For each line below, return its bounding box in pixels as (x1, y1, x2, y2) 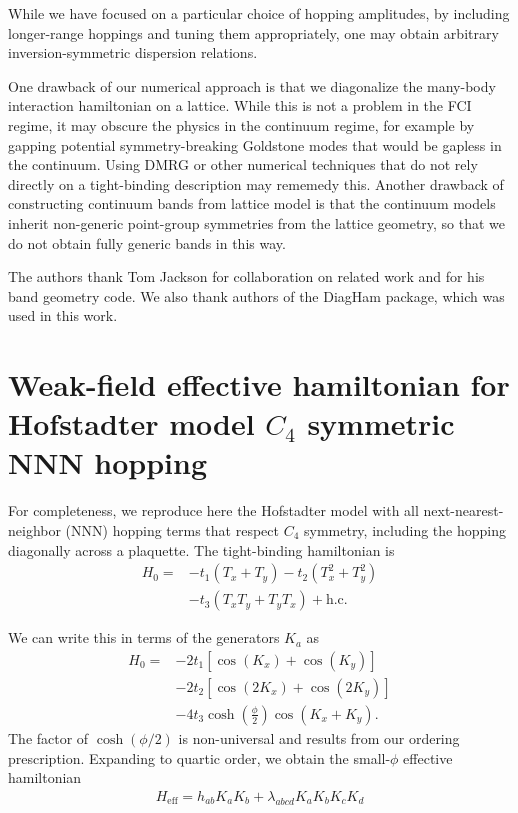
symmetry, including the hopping (303, 520, 506, 540)
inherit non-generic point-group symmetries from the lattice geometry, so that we (8, 212, 506, 233)
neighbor (8, 520, 61, 540)
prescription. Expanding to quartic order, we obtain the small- (8, 747, 391, 768)
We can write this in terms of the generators (8, 627, 280, 648)
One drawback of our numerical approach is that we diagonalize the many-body (8, 75, 496, 96)
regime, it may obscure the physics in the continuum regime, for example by (8, 114, 475, 135)
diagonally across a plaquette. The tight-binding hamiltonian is (8, 539, 395, 560)
